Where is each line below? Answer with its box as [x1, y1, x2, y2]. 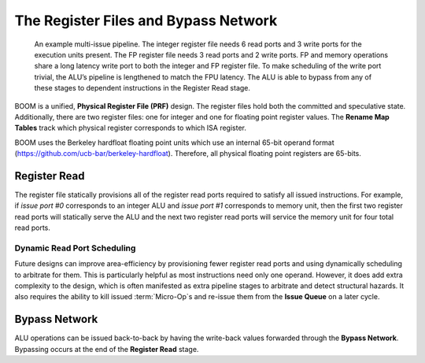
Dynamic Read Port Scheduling [14, 243, 136, 254]
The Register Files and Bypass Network [14, 12, 278, 29]
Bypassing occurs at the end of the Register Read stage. [14, 344, 199, 354]
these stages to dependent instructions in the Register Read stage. [34, 83, 251, 93]
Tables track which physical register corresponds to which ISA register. [14, 123, 247, 133]
